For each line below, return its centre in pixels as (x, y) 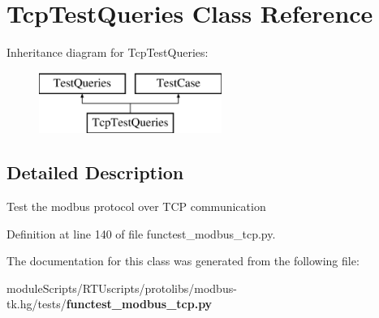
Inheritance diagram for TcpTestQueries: (108, 52)
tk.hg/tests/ (37, 304)
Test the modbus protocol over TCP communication (136, 206)
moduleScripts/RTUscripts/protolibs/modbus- (122, 288)
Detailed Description (95, 172)
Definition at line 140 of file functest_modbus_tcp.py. (141, 233)
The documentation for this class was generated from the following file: (183, 261)
